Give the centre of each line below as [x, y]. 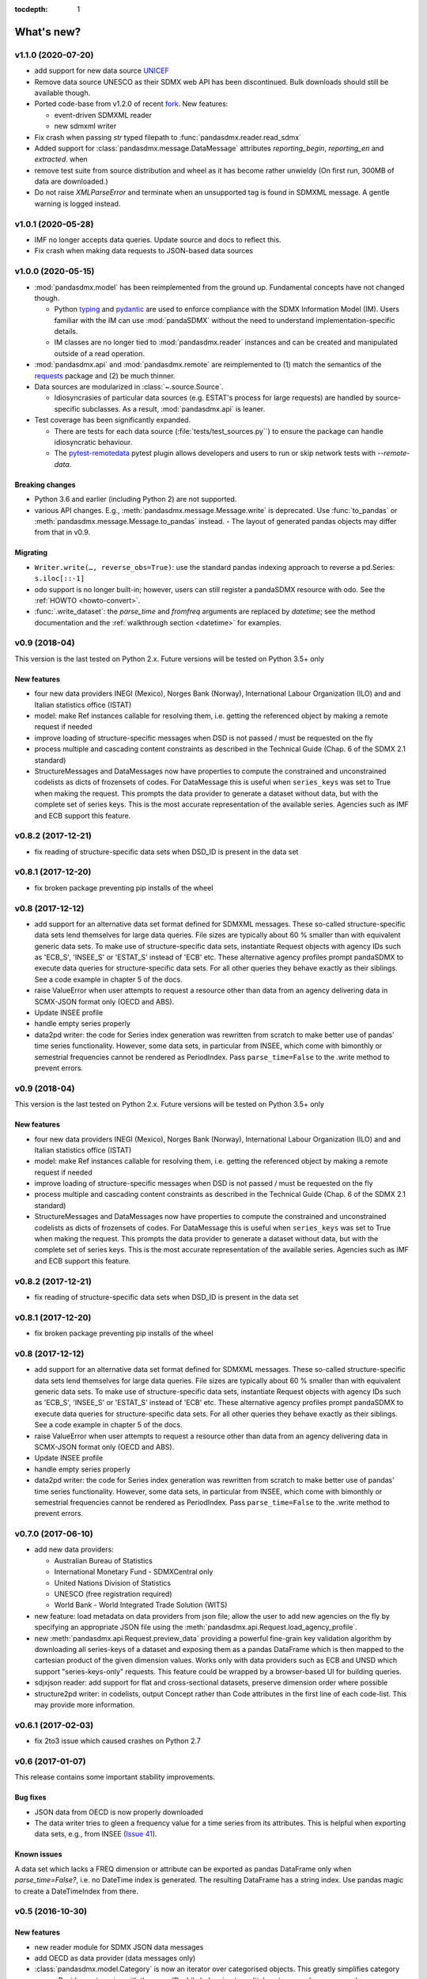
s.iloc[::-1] [60, 579]
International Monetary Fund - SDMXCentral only [134, 1572]
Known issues [38, 1854]
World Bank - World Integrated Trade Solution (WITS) [141, 1605]
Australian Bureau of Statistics [104, 1560]
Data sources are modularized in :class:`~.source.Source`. [129, 387]
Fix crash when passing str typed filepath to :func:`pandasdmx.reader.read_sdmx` [168, 137]
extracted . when [61, 159]
